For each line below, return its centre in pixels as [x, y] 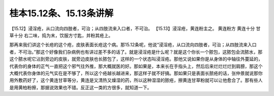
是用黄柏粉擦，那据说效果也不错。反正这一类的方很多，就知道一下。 [80, 87]
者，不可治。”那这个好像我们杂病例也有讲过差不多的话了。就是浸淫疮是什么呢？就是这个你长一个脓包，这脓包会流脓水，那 [136, 52]
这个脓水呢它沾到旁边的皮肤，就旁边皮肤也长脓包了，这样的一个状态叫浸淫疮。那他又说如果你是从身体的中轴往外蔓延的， [136, 59]
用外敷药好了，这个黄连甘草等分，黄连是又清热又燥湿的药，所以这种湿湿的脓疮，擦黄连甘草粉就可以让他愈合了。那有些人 [136, 80]
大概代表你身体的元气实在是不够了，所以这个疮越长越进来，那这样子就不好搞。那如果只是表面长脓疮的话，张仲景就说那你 [136, 73]
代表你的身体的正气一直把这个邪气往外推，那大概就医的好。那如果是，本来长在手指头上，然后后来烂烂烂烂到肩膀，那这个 [136, 66]
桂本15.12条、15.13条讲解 [61, 13]
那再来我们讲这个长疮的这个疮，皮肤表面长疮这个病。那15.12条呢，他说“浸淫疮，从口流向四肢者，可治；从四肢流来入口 [133, 45]
